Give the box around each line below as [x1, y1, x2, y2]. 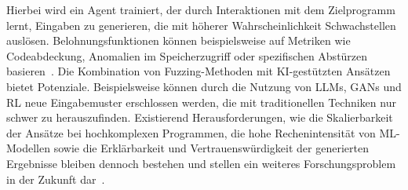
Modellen [6, 140, 51, 156]
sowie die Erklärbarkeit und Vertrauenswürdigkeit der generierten [53, 140, 369, 156]
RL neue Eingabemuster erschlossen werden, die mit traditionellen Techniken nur [6, 93, 396, 110]
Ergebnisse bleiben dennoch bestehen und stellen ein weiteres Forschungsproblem [6, 155, 396, 171]
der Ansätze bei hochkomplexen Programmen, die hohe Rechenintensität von [6, 124, 376, 141]
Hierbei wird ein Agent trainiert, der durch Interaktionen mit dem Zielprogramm [6, 2, 395, 17]
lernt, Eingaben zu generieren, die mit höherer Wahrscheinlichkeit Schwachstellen [6, 16, 396, 33]
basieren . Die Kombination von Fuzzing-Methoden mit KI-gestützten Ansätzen [6, 63, 391, 79]
